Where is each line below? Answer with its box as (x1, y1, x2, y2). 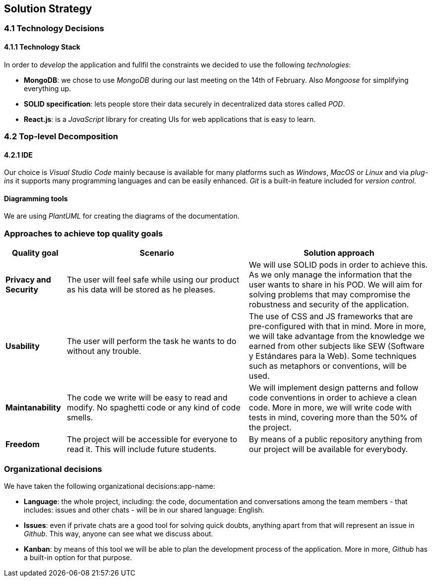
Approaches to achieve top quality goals (4, 228, 163, 238)
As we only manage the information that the (248, 270, 412, 280)
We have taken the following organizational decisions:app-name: (4, 481, 215, 490)
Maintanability (5, 403, 61, 413)
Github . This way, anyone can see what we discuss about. (24, 529, 213, 538)
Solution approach (304, 248, 374, 258)
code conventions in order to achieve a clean (248, 393, 417, 403)
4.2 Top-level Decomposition (4, 131, 118, 142)
